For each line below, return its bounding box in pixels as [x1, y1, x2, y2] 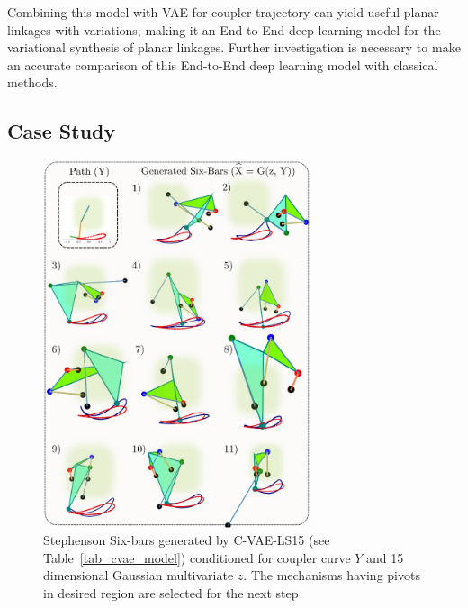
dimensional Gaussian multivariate [43, 566, 234, 585]
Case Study [7, 117, 116, 145]
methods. [7, 73, 58, 92]
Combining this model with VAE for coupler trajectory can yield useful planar [7, 3, 439, 21]
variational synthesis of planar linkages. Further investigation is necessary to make [7, 38, 461, 57]
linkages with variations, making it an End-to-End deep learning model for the [7, 20, 441, 39]
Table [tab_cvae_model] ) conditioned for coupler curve [43, 548, 351, 567]
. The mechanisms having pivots [243, 566, 420, 585]
